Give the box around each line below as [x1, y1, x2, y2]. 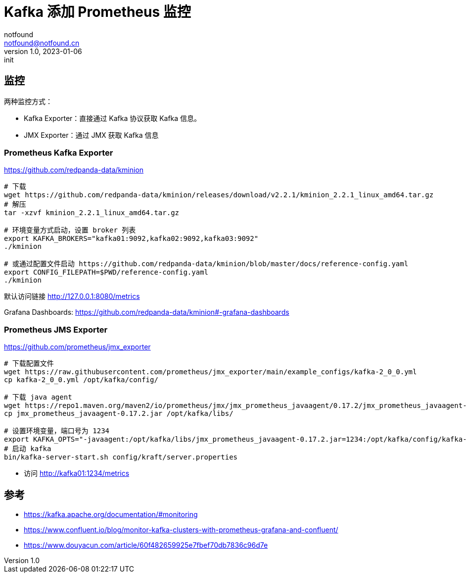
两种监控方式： [4, 97, 52, 106]
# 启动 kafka [4, 445, 51, 453]
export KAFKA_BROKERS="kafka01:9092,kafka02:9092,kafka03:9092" [4, 234, 259, 243]
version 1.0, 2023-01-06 [4, 47, 82, 56]
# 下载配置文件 [4, 359, 54, 368]
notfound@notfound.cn [4, 38, 80, 47]
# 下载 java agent [4, 393, 72, 402]
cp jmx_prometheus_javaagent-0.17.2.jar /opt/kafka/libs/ [4, 409, 233, 418]
